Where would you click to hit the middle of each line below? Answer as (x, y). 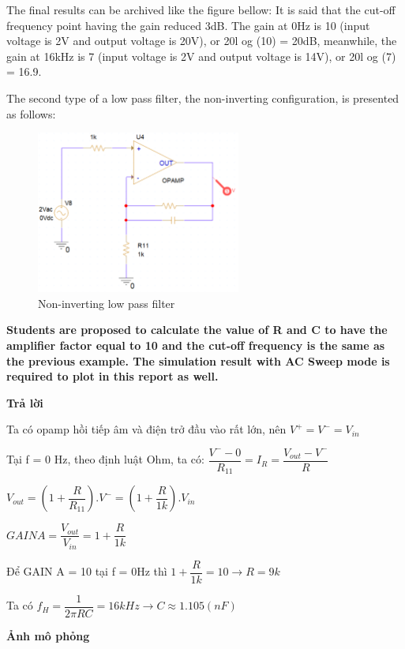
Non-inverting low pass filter (107, 303)
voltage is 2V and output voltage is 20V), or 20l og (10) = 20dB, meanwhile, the (202, 41)
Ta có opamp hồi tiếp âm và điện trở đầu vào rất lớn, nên (146, 429)
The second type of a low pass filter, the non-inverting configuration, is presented (203, 98)
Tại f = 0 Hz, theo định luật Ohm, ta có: (105, 459)
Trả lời (25, 402)
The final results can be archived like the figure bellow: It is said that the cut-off (201, 9)
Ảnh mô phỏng (48, 636)
